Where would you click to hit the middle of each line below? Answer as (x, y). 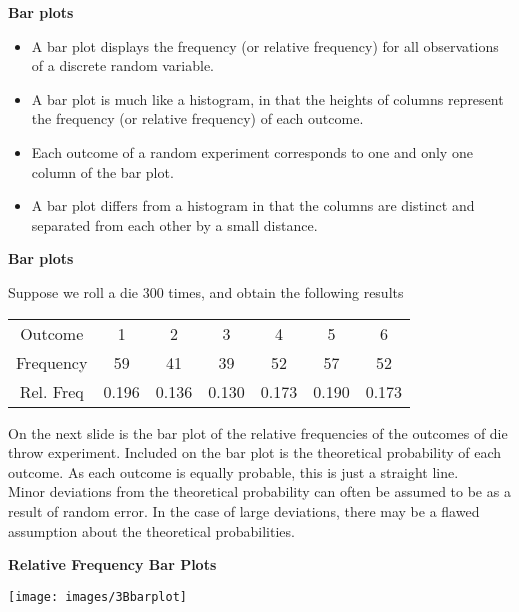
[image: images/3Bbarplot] (97, 596)
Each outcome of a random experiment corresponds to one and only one (252, 151)
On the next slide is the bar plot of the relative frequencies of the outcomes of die (258, 432)
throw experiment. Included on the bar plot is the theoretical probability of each (255, 452)
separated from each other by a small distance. (174, 224)
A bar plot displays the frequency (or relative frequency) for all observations (265, 45)
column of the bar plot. (102, 171)
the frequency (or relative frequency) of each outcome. (197, 118)
